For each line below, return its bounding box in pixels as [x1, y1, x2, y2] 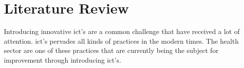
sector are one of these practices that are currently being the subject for [4, 45, 219, 55]
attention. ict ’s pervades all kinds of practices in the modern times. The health [4, 35, 239, 46]
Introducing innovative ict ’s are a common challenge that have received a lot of [4, 26, 240, 36]
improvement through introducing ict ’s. [4, 54, 121, 65]
